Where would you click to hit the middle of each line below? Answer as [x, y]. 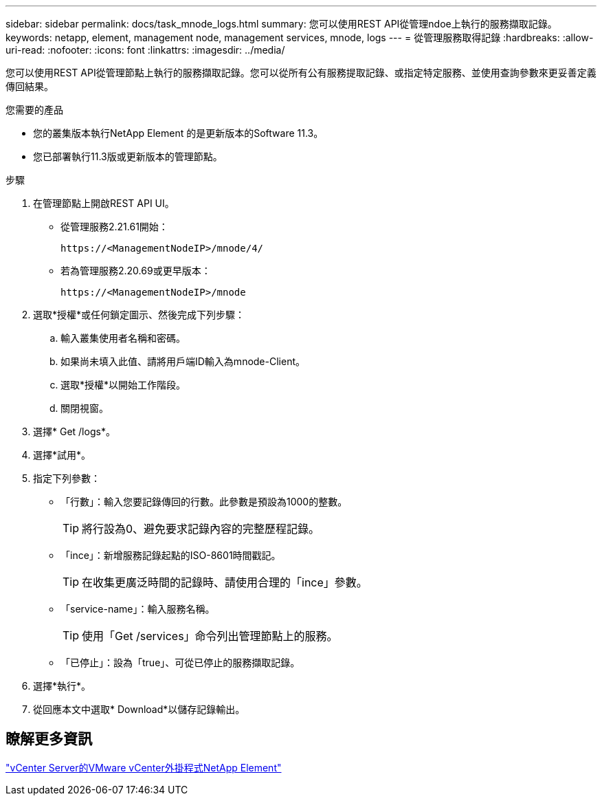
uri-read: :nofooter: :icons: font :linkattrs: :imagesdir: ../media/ [145, 50]
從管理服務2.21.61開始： [114, 227]
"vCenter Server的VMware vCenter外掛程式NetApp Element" [144, 767]
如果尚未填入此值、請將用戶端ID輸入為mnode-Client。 [183, 361]
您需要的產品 [34, 110]
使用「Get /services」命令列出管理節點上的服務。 [210, 636]
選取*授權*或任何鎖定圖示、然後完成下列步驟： [139, 315]
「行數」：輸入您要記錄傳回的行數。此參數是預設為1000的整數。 [204, 502]
